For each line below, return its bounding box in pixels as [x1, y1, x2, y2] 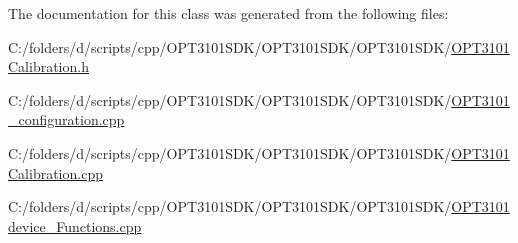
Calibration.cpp [8, 162, 103, 183]
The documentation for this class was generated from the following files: [8, 3, 449, 23]
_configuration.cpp [8, 109, 125, 130]
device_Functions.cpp [8, 215, 142, 236]
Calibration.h [8, 56, 89, 77]
